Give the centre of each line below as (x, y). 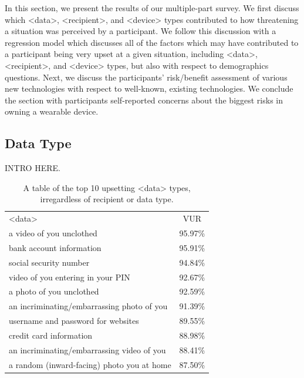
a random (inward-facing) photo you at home (90, 364)
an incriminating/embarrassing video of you (87, 349)
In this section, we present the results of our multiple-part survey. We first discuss (152, 8)
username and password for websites (74, 321)
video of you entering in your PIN (70, 277)
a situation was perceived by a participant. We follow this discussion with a (141, 31)
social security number (49, 262)
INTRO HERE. (33, 168)
